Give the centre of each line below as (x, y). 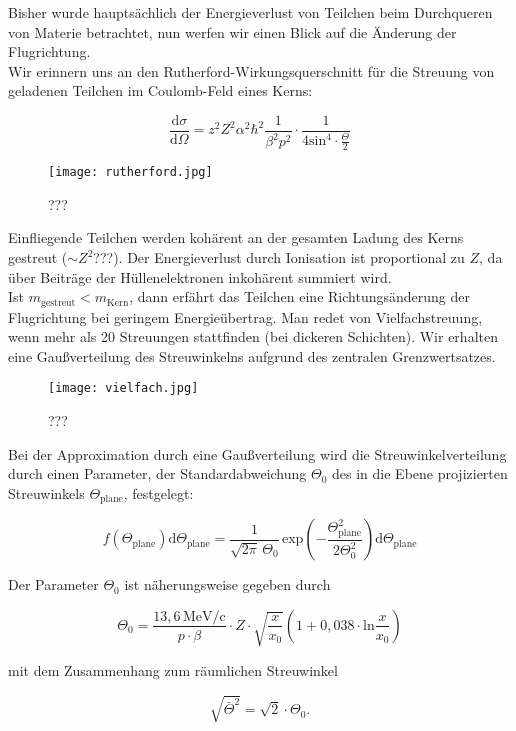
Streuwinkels (46, 492)
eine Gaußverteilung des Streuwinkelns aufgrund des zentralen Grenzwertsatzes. (252, 355)
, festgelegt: (158, 492)
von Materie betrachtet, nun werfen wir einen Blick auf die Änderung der (232, 31)
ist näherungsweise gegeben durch (227, 584)
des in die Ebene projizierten (420, 473)
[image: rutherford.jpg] (130, 172)
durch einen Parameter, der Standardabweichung (157, 473)
